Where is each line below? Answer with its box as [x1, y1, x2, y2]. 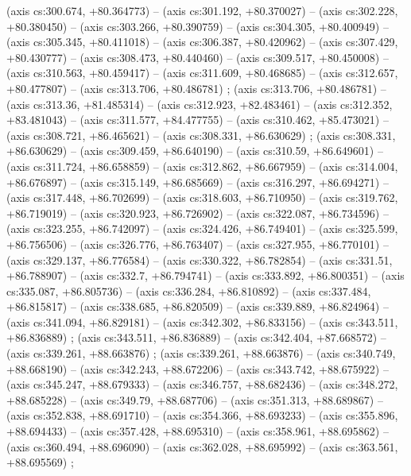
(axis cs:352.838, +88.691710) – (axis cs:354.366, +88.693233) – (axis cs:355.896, [6, 407, 398, 424]
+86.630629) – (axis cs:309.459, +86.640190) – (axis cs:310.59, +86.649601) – [6, 142, 383, 159]
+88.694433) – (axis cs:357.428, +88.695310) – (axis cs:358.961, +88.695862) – [6, 423, 389, 439]
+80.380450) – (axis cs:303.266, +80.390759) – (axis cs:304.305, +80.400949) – [6, 17, 389, 34]
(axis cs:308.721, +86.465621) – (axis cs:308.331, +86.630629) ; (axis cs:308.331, [6, 126, 396, 143]
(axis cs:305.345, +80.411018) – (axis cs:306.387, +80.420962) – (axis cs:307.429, [6, 33, 398, 50]
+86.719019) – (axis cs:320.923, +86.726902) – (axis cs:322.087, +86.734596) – [6, 204, 389, 221]
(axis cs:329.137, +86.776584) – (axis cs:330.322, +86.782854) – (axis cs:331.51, [6, 251, 393, 268]
